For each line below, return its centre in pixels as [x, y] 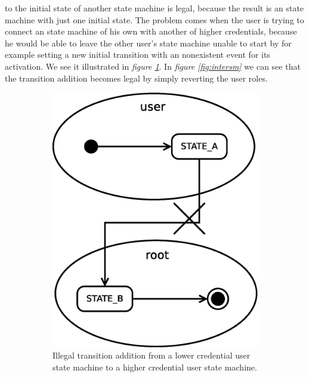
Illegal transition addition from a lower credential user [152, 355]
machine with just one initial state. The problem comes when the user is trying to [154, 19]
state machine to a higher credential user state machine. [155, 367]
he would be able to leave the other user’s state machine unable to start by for [148, 43]
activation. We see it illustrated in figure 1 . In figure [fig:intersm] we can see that [153, 66]
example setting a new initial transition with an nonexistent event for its [137, 54]
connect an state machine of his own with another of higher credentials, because [151, 31]
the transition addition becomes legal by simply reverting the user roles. [136, 78]
